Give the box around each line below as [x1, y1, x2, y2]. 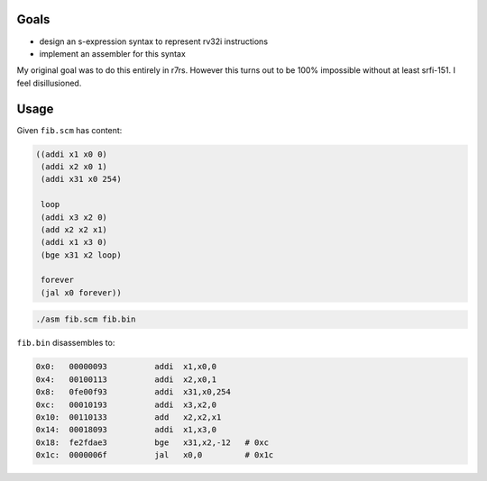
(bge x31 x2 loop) [41, 250, 122, 260]
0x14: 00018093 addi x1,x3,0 [35, 424, 216, 435]
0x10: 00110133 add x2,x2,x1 [35, 412, 222, 422]
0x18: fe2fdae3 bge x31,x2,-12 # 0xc [35, 437, 270, 448]
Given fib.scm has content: [16, 124, 123, 135]
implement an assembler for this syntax [39, 48, 187, 59]
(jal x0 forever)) [41, 287, 122, 297]
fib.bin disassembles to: [16, 338, 115, 349]
